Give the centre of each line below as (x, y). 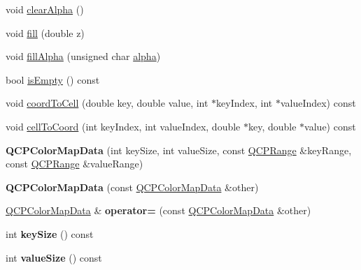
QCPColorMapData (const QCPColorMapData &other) (132, 187)
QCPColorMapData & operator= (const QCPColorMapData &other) (158, 210)
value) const (330, 126)
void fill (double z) (45, 32)
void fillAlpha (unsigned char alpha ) (83, 56)
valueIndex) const (318, 103)
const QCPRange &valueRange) (75, 164)
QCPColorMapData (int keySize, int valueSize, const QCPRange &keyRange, (179, 150)
